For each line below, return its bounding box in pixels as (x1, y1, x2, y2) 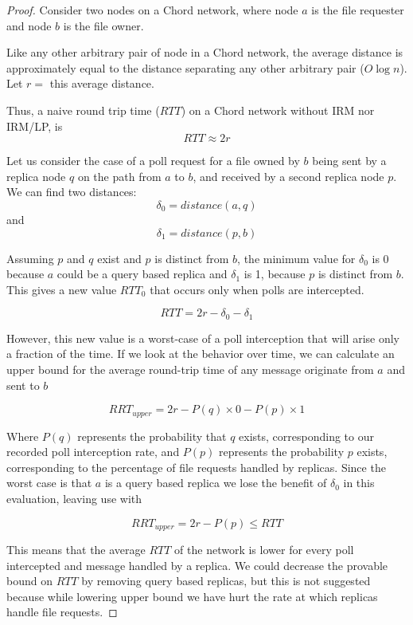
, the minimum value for (237, 250, 356, 266)
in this (343, 474, 375, 491)
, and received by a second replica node (193, 167, 384, 184)
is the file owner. (63, 17, 144, 33)
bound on (6, 572, 53, 589)
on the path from (77, 167, 162, 184)
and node (6, 17, 52, 33)
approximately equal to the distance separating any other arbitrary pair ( (6, 59, 364, 76)
